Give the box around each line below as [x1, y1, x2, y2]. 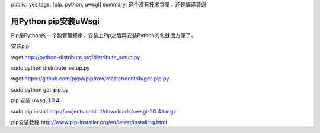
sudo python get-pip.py [11, 86, 69, 93]
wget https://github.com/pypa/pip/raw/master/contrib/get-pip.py [11, 75, 169, 82]
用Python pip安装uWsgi [11, 16, 100, 26]
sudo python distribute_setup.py [11, 64, 90, 72]
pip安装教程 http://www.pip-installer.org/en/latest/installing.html [11, 119, 167, 126]
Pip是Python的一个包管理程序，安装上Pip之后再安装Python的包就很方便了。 [11, 31, 196, 38]
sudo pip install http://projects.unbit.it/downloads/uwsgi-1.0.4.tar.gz [11, 108, 177, 115]
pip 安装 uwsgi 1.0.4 [11, 97, 60, 104]
